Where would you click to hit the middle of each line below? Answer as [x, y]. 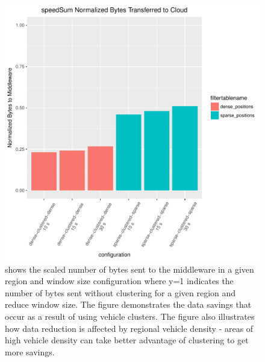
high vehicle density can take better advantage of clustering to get [127, 340]
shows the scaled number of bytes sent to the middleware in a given [129, 269]
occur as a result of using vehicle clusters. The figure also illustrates [130, 316]
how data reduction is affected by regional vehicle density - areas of [129, 328]
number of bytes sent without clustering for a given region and [120, 292]
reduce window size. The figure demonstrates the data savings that [128, 304]
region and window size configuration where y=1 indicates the [119, 281]
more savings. [30, 351]
